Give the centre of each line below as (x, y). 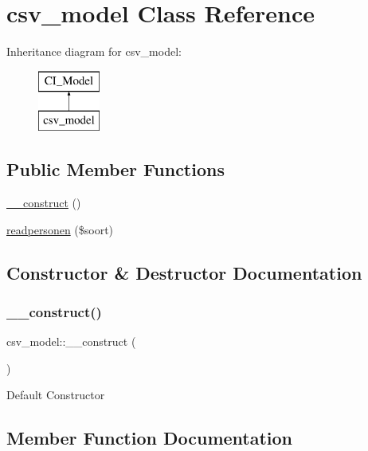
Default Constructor (56, 395)
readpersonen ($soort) (60, 229)
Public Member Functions (115, 169)
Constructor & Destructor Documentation (184, 272)
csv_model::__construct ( (71, 341)
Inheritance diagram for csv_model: (94, 51)
